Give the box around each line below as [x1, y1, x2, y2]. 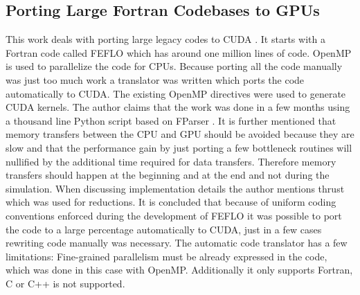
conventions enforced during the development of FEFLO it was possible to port [6, 208, 342, 222]
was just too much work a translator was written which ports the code [6, 72, 305, 87]
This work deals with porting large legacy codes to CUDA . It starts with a [6, 32, 325, 46]
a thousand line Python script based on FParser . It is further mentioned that [6, 113, 336, 127]
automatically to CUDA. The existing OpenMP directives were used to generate [6, 86, 346, 100]
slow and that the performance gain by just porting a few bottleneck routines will [6, 140, 352, 154]
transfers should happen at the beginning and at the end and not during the [6, 168, 330, 182]
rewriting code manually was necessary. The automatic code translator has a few [6, 235, 348, 250]
